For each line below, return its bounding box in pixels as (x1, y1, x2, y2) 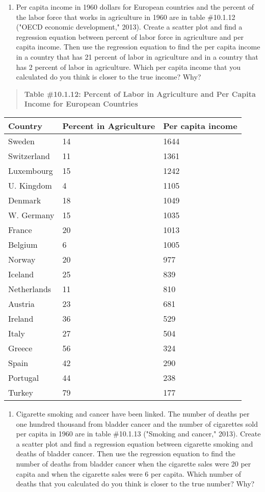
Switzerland (8, 149, 50, 162)
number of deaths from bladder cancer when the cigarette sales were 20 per (16, 458, 251, 469)
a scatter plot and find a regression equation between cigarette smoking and (16, 438, 253, 449)
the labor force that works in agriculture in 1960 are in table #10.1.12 (16, 11, 235, 22)
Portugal (8, 371, 39, 383)
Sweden (8, 135, 35, 147)
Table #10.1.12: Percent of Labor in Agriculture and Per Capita (24, 88, 256, 99)
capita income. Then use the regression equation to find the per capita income (16, 41, 260, 52)
